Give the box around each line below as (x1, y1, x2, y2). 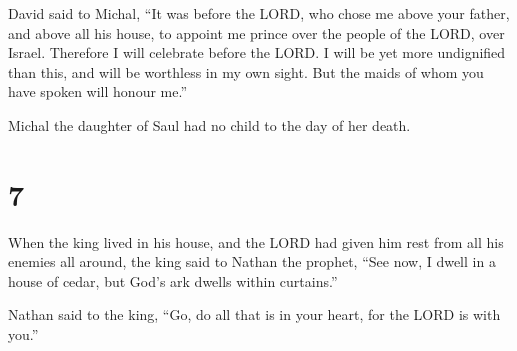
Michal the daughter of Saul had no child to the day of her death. (8, 114, 411, 135)
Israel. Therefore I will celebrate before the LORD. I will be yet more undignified (8, 42, 506, 63)
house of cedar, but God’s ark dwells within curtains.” (8, 270, 338, 291)
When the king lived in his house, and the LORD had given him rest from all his (8, 231, 504, 252)
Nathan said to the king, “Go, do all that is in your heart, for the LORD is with (8, 304, 501, 325)
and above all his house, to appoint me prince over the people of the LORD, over (8, 22, 505, 43)
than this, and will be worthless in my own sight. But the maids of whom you (8, 61, 484, 82)
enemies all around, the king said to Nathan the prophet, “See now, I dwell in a (8, 251, 496, 272)
